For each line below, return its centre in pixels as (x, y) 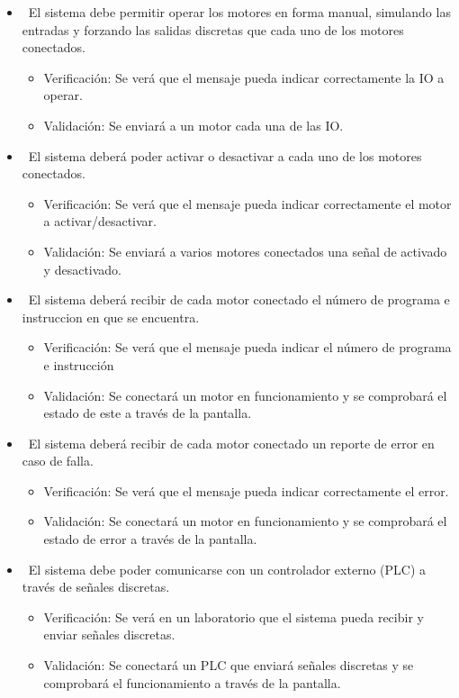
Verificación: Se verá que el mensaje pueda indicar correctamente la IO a (244, 77)
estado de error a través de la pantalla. (150, 539)
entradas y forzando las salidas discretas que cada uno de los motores (213, 29)
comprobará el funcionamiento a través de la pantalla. (192, 682)
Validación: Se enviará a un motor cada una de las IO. (193, 125)
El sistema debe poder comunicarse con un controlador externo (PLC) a (227, 569)
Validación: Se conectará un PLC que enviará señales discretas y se (229, 665)
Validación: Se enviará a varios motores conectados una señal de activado (245, 251)
